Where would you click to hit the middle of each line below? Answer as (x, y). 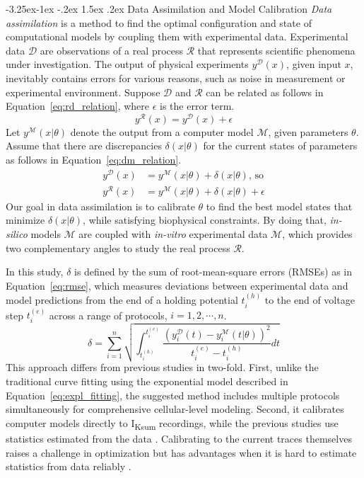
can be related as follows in (265, 92)
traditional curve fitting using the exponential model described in (147, 381)
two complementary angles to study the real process (118, 247)
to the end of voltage (310, 300)
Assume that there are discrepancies (84, 146)
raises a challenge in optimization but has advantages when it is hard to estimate (181, 452)
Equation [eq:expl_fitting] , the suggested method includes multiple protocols (173, 395)
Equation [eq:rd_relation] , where (77, 106)
